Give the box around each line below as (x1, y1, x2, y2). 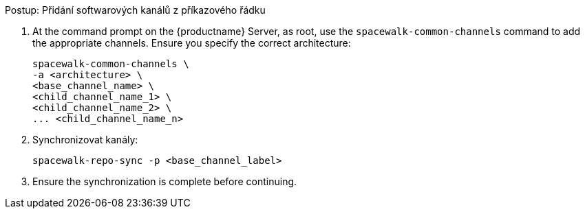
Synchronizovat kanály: (32, 134, 138, 145)
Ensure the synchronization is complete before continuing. (32, 176, 297, 187)
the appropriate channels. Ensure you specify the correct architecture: (32, 37, 351, 49)
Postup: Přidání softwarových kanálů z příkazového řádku (5, 4, 266, 16)
